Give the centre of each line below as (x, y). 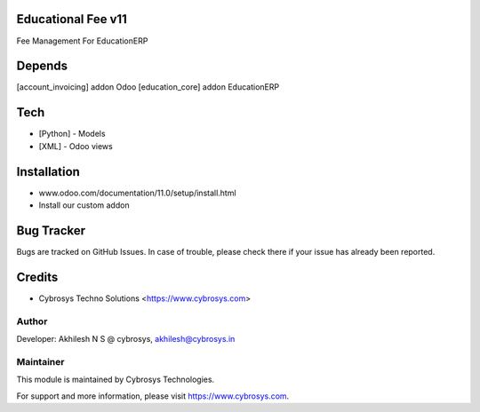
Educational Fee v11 (72, 19)
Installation (48, 172)
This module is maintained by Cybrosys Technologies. (116, 380)
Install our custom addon (84, 205)
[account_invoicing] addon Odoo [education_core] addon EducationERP (148, 87)
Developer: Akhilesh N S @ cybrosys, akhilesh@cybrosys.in (126, 338)
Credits (37, 277)
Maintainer (40, 361)
